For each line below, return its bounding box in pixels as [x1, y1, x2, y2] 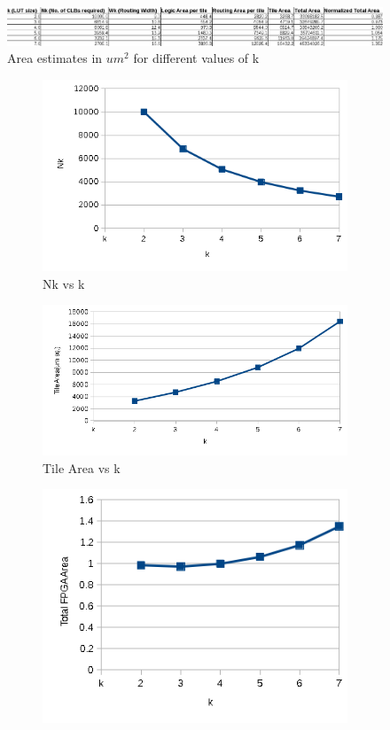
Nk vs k [43, 274, 85, 292]
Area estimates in [7, 49, 103, 67]
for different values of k [133, 49, 260, 67]
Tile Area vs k [43, 458, 121, 477]
